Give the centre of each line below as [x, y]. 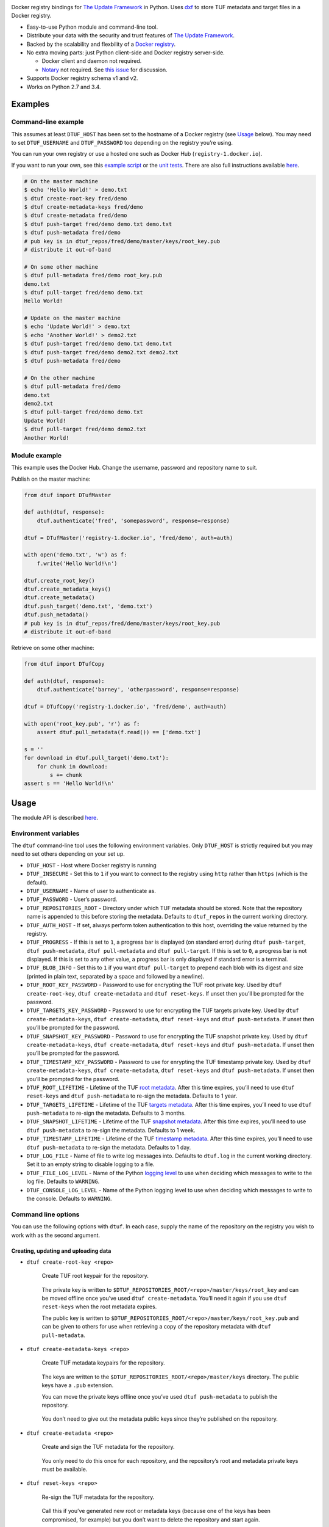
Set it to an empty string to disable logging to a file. [90, 1164]
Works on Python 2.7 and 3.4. [64, 87]
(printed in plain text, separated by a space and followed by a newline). [115, 976]
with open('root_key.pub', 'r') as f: [82, 723]
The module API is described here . [55, 817]
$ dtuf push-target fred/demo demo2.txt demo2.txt [101, 352]
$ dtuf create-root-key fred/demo [76, 198]
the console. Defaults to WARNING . [69, 1198]
